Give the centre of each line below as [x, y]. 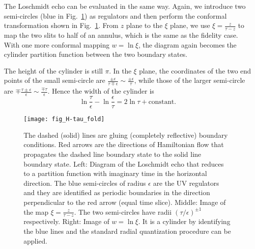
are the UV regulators [186, 183]
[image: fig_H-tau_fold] [64, 119]
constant [161, 102]
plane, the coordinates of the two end [195, 70]
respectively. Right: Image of [67, 221]
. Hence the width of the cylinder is [101, 91]
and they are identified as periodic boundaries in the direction [117, 192]
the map [36, 212]
